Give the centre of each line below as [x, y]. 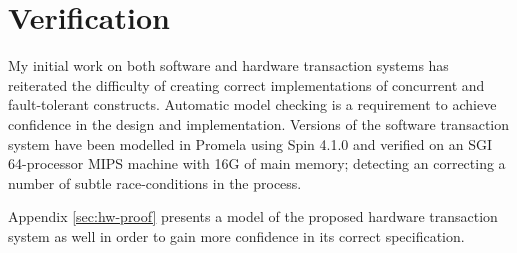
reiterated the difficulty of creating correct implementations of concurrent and [246, 84]
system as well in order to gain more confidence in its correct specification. [236, 235]
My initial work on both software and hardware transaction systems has [228, 65]
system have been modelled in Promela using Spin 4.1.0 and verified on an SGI [250, 143]
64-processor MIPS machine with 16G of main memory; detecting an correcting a [257, 163]
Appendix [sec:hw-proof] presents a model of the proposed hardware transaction [253, 216]
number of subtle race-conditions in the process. [155, 182]
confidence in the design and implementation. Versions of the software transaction [259, 123]
